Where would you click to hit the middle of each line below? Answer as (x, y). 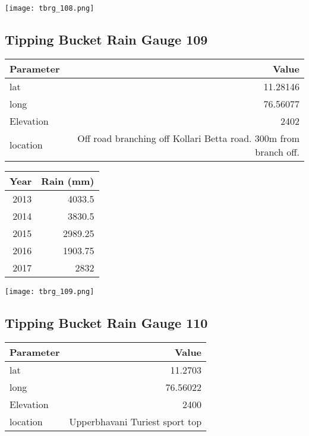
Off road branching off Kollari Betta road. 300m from (188, 138)
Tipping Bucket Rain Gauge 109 (106, 40)
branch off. (277, 151)
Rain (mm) (68, 181)
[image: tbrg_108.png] (50, 8)
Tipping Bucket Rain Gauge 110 (106, 322)
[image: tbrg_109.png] (50, 291)
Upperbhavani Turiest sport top (135, 421)
